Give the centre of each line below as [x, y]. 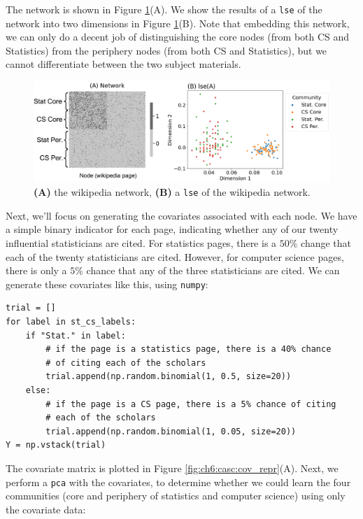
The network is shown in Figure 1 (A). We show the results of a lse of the [164, 9]
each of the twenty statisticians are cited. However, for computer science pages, [175, 256]
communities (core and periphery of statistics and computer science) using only [176, 496]
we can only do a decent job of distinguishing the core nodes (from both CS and [178, 37]
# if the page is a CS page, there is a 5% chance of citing [191, 404]
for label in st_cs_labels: [71, 322]
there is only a [36, 270]
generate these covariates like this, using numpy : [107, 284]
